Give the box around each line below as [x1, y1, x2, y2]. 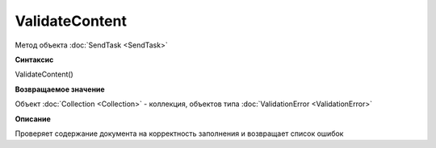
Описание [15, 113, 52, 124]
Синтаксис [15, 55, 54, 64]
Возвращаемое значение [15, 84, 105, 94]
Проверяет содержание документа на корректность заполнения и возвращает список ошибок [15, 129, 344, 138]
